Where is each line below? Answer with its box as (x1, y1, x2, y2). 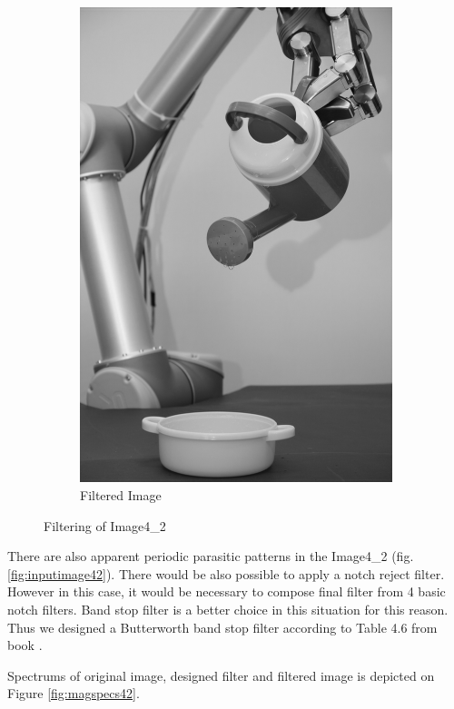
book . (7, 635, 43, 655)
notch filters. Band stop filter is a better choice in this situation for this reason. (7, 599, 449, 618)
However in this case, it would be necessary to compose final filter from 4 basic (7, 582, 446, 601)
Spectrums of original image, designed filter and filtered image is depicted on (7, 665, 435, 684)
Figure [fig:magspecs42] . (7, 684, 140, 703)
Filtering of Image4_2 (44, 516, 166, 535)
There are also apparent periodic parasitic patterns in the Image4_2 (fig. (7, 547, 414, 566)
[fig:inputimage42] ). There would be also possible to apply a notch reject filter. (7, 564, 445, 583)
